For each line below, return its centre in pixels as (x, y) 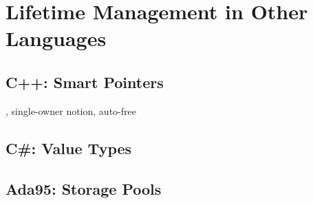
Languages (56, 38)
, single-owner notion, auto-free (71, 110)
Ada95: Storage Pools (84, 188)
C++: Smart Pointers (85, 82)
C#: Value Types (69, 148)
